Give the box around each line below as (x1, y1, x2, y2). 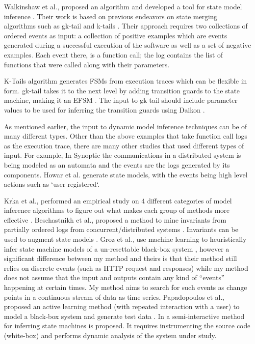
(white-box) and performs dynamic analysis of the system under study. (4, 330, 217, 340)
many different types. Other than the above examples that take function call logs (4, 131, 248, 141)
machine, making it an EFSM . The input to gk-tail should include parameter (4, 95, 238, 105)
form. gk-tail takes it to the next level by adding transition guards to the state (4, 85, 240, 95)
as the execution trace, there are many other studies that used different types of (4, 140, 244, 150)
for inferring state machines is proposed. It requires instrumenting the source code (4, 320, 251, 331)
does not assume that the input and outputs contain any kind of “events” (4, 272, 225, 283)
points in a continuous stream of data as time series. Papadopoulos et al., (4, 291, 225, 302)
